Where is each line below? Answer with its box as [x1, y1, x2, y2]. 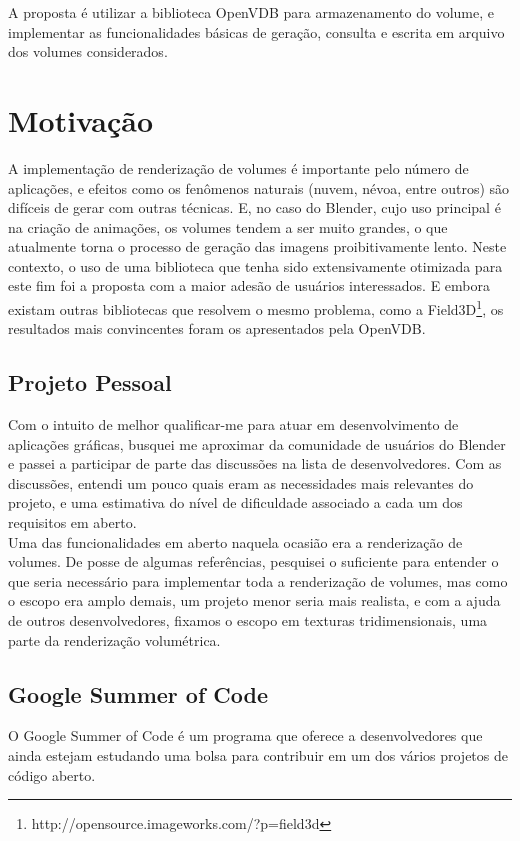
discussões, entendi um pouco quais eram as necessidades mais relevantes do [8, 472, 474, 493]
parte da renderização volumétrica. [8, 629, 221, 650]
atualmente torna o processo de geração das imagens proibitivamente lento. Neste [8, 236, 507, 257]
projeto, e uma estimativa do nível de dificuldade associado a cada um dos [8, 492, 463, 513]
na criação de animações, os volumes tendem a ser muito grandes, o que [8, 216, 448, 237]
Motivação [8, 99, 154, 140]
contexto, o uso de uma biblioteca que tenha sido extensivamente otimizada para [8, 255, 503, 276]
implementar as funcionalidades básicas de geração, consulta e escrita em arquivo [8, 21, 505, 42]
